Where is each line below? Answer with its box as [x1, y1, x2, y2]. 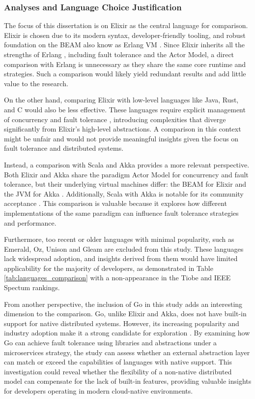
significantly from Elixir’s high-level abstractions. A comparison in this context [4, 124, 241, 134]
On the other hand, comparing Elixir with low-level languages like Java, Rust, [4, 95, 239, 105]
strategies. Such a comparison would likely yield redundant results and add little [4, 68, 246, 79]
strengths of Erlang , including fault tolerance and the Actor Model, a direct [4, 49, 234, 59]
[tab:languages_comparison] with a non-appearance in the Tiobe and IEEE [4, 272, 231, 283]
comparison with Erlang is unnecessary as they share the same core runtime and [4, 59, 246, 69]
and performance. [4, 217, 57, 228]
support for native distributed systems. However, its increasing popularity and [4, 318, 239, 328]
